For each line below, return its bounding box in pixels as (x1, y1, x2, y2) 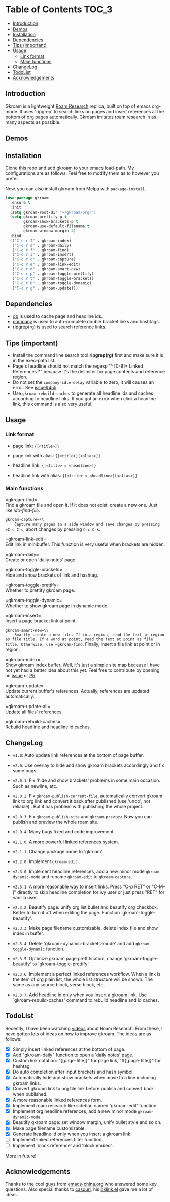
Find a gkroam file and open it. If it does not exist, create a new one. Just (5, 502, 158, 508)
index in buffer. (12, 930, 44, 936)
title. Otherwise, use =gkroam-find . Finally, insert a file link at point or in (5, 641, 160, 647)
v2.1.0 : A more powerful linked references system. (12, 839, 119, 845)
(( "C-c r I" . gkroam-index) (10, 238, 72, 243)
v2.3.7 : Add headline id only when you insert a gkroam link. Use (12, 991, 147, 998)
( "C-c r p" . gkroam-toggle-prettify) (12, 271, 94, 276)
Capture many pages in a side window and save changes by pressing (14, 521, 160, 527)
